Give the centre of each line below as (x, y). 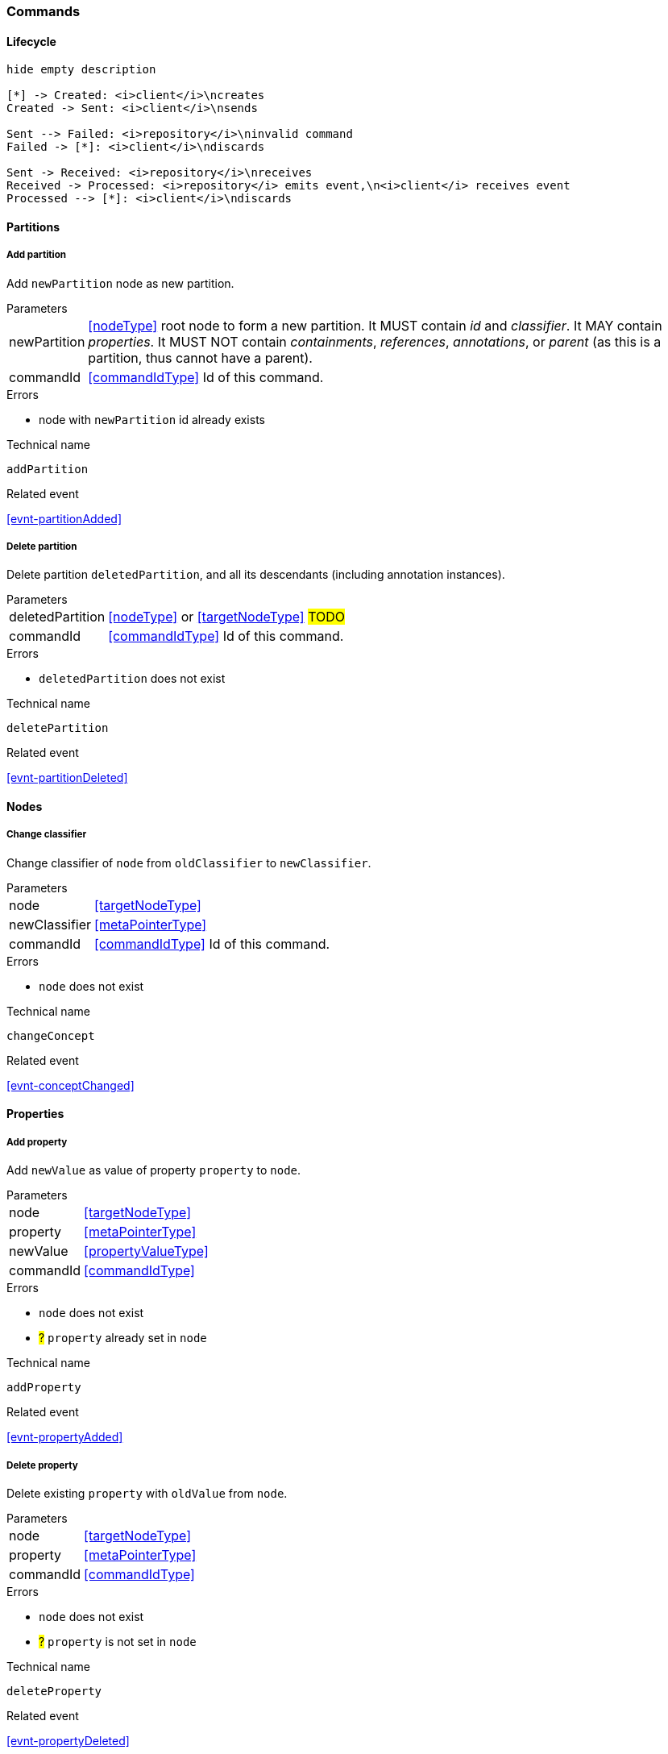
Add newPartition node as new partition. (120, 283)
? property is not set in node (118, 1641)
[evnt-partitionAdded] (64, 518)
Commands (44, 11)
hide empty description (81, 70)
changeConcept (51, 1035)
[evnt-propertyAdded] (65, 1437)
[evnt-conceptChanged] (71, 1085)
